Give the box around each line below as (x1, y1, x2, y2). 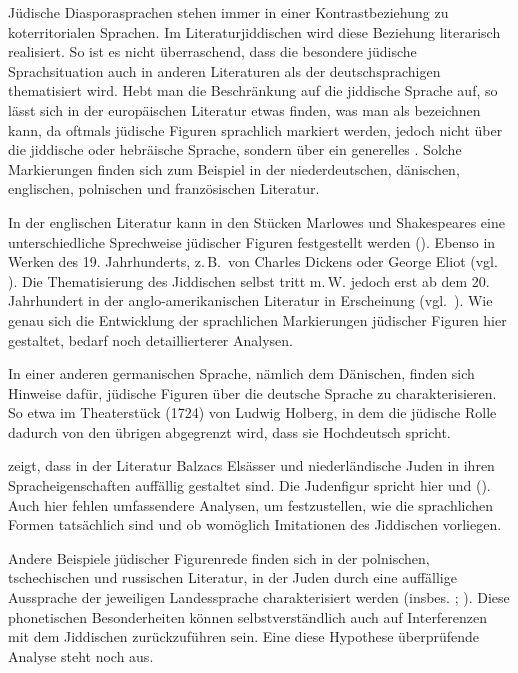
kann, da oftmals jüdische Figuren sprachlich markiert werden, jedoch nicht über (8, 119, 503, 140)
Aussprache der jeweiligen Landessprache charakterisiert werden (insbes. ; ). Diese (8, 587, 510, 608)
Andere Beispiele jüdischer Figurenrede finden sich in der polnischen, (8, 547, 430, 568)
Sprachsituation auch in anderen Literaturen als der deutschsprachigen (8, 60, 441, 81)
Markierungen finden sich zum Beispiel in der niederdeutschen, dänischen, (8, 158, 460, 179)
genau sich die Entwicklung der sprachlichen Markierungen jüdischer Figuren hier (8, 309, 507, 330)
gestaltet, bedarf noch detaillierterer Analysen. (8, 329, 293, 350)
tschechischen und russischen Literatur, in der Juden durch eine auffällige (8, 567, 457, 588)
